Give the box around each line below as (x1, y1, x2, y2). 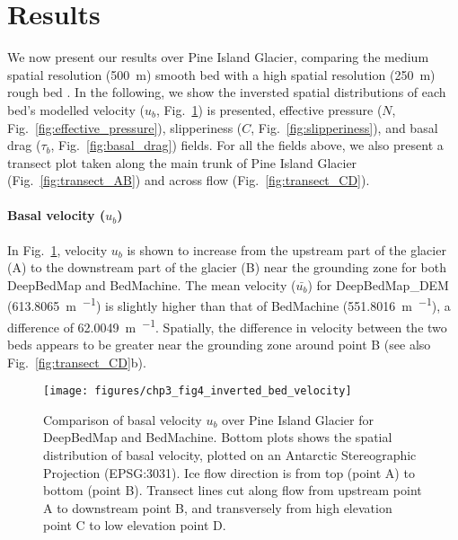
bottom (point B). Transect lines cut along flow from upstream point (43, 481, 422, 500)
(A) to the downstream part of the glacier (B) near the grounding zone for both (7, 258, 446, 277)
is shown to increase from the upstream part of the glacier (127, 240, 446, 259)
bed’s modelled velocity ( (7, 100, 145, 119)
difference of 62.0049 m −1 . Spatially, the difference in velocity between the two (7, 314, 447, 336)
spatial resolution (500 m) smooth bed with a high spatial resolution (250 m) (7, 65, 436, 84)
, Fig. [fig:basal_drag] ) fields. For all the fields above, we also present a (50, 136, 444, 155)
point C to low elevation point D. (43, 516, 226, 535)
